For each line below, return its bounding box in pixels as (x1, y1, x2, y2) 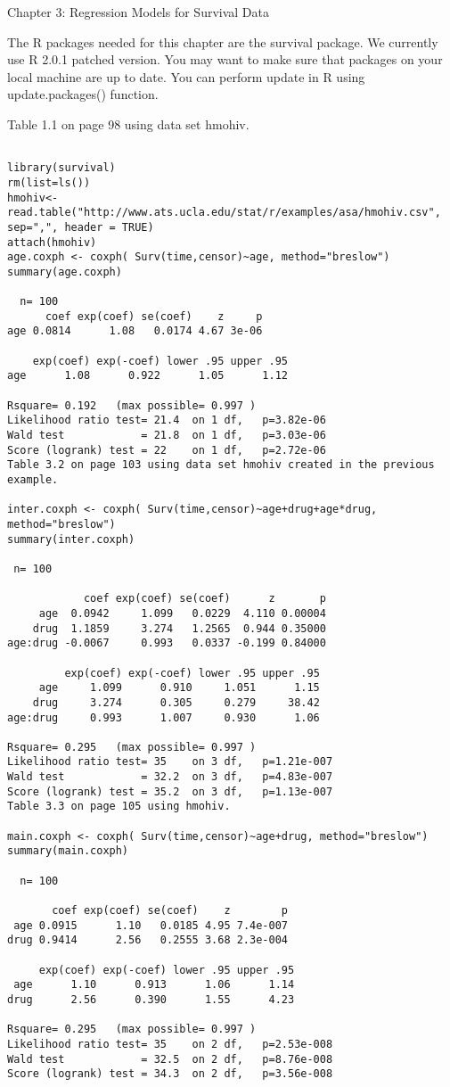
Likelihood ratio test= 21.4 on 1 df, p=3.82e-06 (7, 414, 326, 427)
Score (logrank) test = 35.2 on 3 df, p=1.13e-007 (7, 785, 333, 798)
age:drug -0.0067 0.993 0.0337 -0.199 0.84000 (7, 637, 326, 650)
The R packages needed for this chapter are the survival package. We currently (7, 32, 438, 51)
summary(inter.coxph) (7, 532, 135, 546)
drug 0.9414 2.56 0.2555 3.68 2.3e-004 (7, 934, 288, 947)
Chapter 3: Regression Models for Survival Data (7, 3, 270, 21)
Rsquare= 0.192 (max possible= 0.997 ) (7, 399, 257, 412)
